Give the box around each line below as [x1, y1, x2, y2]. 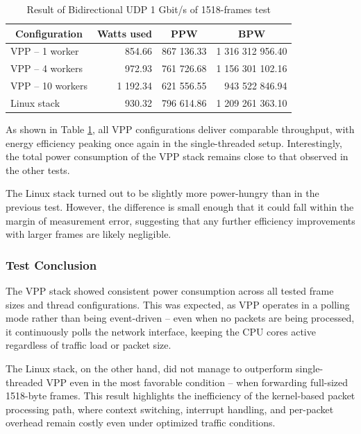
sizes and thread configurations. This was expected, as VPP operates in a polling [6, 297, 350, 311]
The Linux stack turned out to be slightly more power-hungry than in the [6, 186, 319, 200]
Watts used [96, 26, 152, 40]
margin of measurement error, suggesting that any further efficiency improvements [6, 213, 355, 227]
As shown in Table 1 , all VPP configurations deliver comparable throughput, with [6, 122, 355, 137]
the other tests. [6, 162, 70, 177]
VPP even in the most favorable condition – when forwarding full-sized [46, 374, 349, 389]
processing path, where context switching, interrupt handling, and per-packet [6, 401, 334, 416]
